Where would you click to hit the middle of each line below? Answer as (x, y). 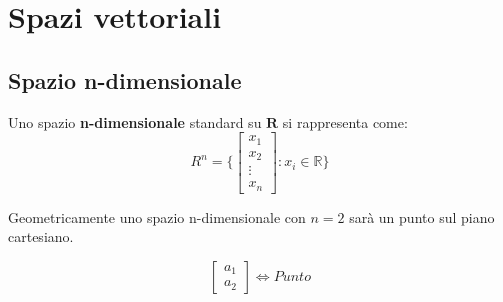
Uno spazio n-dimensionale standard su (135, 121)
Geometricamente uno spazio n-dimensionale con (157, 216)
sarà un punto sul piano (422, 216)
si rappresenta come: (345, 121)
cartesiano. (41, 236)
